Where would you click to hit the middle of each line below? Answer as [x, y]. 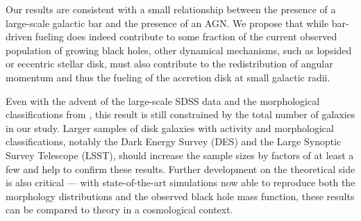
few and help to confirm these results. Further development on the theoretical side [180, 169]
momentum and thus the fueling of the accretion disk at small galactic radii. [168, 77]
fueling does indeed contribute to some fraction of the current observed [186, 36]
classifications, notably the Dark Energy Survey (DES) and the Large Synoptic [174, 141]
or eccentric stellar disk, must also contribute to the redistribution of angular [169, 64]
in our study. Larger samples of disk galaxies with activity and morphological [170, 128]
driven [19, 36]
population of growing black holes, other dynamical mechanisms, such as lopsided [179, 50]
